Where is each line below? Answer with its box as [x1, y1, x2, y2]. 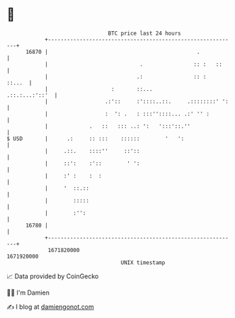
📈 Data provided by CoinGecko [6, 272, 99, 280]
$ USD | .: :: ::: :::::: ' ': [6, 135, 185, 142]
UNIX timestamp [120, 259, 166, 266]
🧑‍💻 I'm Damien [6, 288, 50, 297]
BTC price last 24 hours [108, 30, 181, 37]
